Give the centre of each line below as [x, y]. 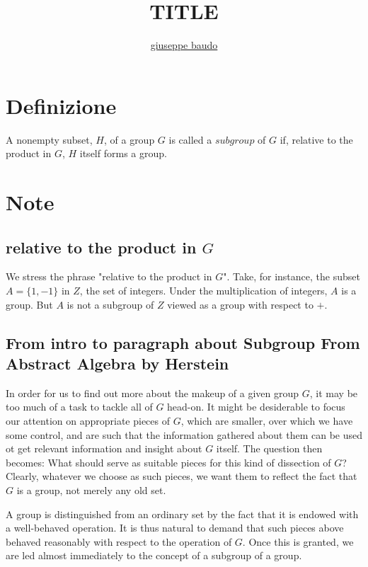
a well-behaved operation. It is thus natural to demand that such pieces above [175, 528]
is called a [190, 139]
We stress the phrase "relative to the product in [109, 276]
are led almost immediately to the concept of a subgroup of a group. [154, 555]
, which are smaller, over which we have [267, 420]
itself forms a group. [123, 153]
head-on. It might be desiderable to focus [256, 407]
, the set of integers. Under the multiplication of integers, [203, 291]
